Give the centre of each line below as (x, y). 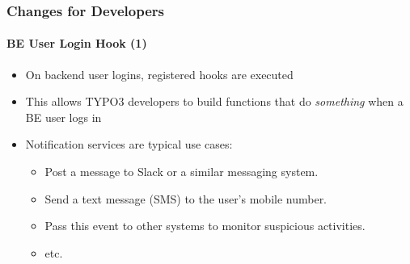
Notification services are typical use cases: (129, 144)
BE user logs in (63, 117)
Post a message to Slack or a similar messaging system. (182, 172)
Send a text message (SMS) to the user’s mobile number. (186, 198)
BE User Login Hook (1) (77, 43)
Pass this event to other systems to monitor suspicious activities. (205, 226)
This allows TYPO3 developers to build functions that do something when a (214, 101)
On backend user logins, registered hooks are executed (159, 74)
